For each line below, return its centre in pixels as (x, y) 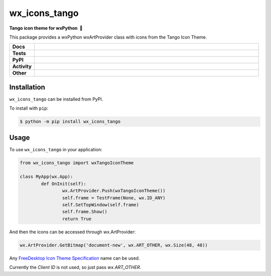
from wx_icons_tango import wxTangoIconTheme (77, 163)
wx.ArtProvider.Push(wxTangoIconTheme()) (114, 191)
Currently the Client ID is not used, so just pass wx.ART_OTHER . (75, 267)
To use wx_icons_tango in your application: (56, 149)
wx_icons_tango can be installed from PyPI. (56, 99)
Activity (22, 67)
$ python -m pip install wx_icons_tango (70, 122)
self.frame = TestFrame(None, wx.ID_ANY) (114, 198)
